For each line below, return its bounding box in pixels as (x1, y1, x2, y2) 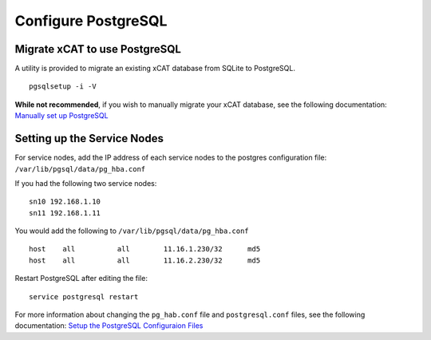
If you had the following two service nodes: (14, 178, 157, 188)
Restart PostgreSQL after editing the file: (14, 274, 148, 283)
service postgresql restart (29, 292, 139, 301)
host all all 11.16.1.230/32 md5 (29, 244, 261, 254)
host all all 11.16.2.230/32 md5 (29, 255, 261, 265)
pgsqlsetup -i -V (29, 82, 97, 91)
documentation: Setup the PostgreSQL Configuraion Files (14, 321, 204, 330)
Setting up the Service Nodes (14, 132, 164, 145)
